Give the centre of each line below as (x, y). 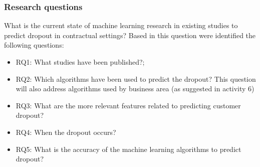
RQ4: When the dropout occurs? (66, 132)
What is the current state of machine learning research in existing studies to (121, 25)
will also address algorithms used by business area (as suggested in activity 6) (135, 89)
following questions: (34, 45)
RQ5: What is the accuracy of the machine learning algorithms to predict (128, 149)
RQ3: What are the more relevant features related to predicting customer (128, 105)
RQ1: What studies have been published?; (80, 62)
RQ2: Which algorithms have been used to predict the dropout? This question (136, 78)
